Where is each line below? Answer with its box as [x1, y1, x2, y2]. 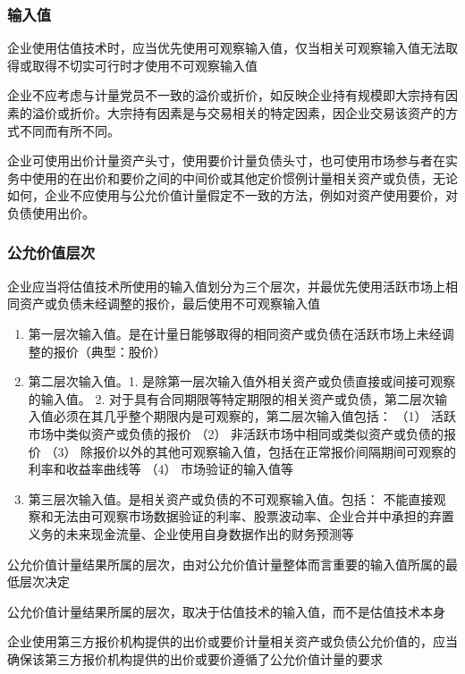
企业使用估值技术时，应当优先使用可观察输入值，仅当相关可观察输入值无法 [7, 38, 445, 57]
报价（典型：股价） [53, 341, 166, 360]
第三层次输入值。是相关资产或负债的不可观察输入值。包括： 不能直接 [28, 489, 434, 508]
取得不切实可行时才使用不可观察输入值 [31, 55, 258, 74]
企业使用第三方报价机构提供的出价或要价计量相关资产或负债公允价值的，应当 [7, 632, 458, 651]
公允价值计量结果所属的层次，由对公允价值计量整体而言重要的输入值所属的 [7, 554, 445, 573]
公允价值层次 [7, 241, 96, 264]
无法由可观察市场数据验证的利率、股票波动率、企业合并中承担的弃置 [53, 507, 454, 526]
